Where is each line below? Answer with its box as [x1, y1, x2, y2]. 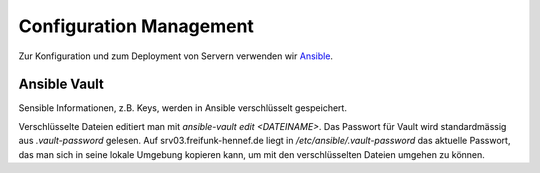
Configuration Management [18, 15, 255, 37]
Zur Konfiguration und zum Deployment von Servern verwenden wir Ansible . [18, 50, 334, 62]
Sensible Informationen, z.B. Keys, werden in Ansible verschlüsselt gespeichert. [18, 102, 347, 114]
